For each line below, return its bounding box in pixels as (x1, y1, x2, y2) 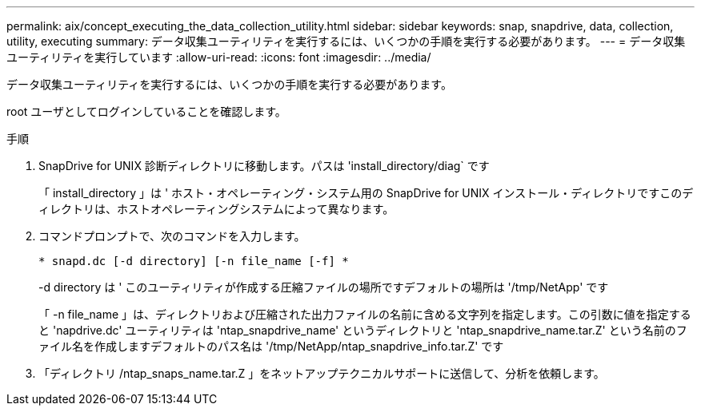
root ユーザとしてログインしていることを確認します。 (6, 105, 286, 118)
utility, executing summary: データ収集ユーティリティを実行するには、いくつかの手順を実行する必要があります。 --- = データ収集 (6, 34, 686, 48)
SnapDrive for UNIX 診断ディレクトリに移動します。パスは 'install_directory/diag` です (38, 159, 490, 172)
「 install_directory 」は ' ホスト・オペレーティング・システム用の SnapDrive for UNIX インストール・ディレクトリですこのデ (38, 186, 694, 200)
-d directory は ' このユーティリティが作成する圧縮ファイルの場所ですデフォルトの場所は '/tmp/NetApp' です (38, 280, 609, 294)
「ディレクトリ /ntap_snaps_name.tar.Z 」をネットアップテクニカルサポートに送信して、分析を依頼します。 (38, 366, 605, 380)
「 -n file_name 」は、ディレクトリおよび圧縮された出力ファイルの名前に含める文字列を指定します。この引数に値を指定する (38, 307, 691, 321)
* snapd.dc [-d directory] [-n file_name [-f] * (38, 255, 349, 267)
